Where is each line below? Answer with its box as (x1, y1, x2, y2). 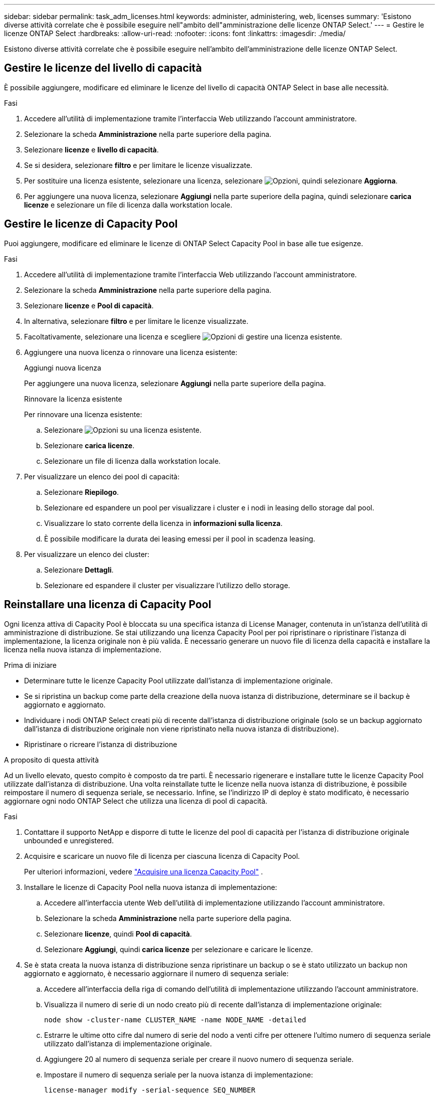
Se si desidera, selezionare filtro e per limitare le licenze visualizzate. (24, 160, 253, 169)
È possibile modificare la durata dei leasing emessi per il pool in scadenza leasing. (44, 534, 315, 543)
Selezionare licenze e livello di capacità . (24, 145, 159, 154)
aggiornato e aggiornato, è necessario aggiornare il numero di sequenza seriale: (24, 969, 289, 978)
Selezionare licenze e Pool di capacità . (24, 301, 154, 310)
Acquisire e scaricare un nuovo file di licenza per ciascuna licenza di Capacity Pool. (24, 851, 300, 860)
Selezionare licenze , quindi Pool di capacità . (44, 929, 192, 938)
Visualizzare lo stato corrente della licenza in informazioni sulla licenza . (44, 518, 283, 527)
